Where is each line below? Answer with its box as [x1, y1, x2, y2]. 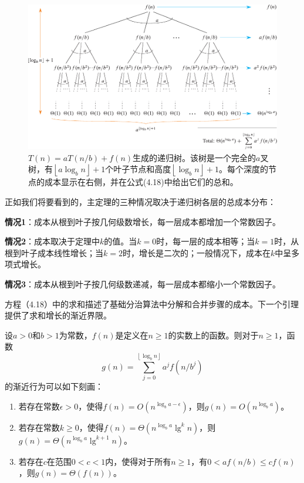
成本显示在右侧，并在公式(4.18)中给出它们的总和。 [44, 176, 238, 188]
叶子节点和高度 [113, 163, 171, 175]
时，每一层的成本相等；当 [156, 235, 255, 247]
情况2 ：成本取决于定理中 [5, 235, 100, 247]
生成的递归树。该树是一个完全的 [133, 151, 256, 163]
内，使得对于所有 [105, 455, 171, 467]
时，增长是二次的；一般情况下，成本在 [122, 246, 271, 259]
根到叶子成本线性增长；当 [5, 246, 103, 259]
